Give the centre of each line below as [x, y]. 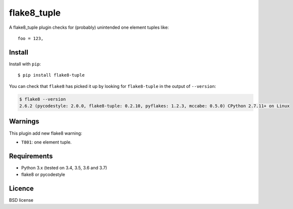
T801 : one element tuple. [46, 142]
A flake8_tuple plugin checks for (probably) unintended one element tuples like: [89, 27]
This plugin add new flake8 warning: [46, 133]
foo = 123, [31, 38]
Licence [21, 188]
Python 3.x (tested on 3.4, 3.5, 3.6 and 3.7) [64, 167]
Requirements [31, 156]
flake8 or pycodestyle [43, 175]
